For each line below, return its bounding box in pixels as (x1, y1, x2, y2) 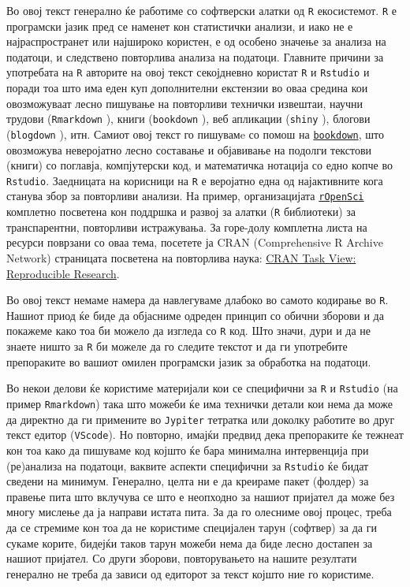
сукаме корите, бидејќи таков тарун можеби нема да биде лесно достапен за (6, 534, 373, 551)
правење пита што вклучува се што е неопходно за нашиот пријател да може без (6, 488, 395, 504)
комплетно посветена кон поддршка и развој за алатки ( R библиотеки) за (6, 203, 356, 220)
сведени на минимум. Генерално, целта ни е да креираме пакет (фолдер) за (6, 473, 369, 489)
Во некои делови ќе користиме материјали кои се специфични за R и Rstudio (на (6, 380, 398, 396)
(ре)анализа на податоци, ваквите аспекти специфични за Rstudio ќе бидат (6, 457, 369, 474)
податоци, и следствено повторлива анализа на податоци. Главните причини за (6, 48, 384, 65)
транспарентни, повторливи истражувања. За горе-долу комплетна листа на (6, 218, 367, 235)
